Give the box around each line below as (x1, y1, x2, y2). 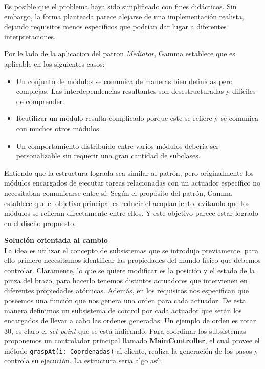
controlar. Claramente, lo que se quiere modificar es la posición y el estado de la (4, 265, 255, 276)
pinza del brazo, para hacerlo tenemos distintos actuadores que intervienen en (4, 275, 248, 285)
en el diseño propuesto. (4, 217, 76, 228)
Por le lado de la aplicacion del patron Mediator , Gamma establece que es (4, 48, 235, 59)
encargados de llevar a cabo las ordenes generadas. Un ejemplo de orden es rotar (4, 315, 256, 326)
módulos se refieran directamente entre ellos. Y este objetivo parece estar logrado (4, 208, 258, 218)
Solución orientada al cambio (4, 235, 108, 245)
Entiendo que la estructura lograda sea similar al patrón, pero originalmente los (4, 167, 254, 178)
